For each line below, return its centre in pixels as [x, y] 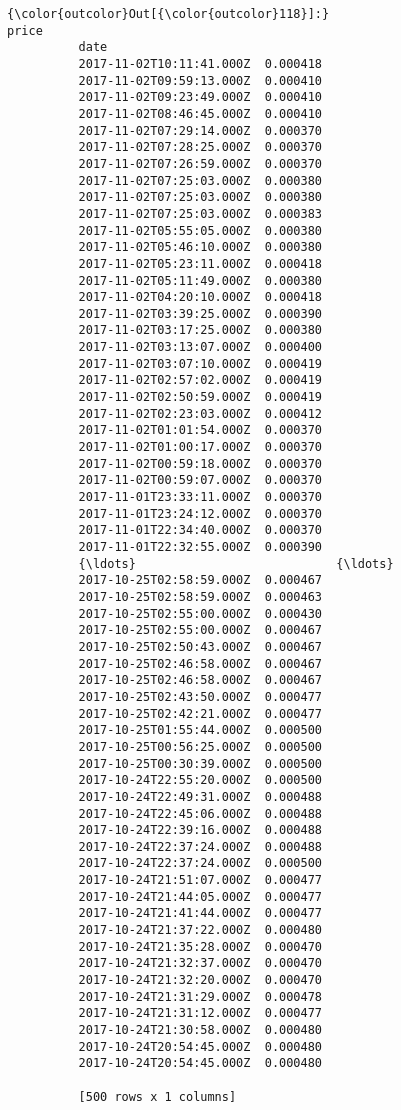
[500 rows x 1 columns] [157, 1096]
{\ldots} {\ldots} [236, 563]
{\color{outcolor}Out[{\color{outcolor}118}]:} [168, 14]
